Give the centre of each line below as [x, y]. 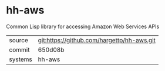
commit [19, 49]
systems [21, 59]
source [18, 40]
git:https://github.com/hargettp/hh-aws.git [97, 40]
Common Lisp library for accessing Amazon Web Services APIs [83, 26]
